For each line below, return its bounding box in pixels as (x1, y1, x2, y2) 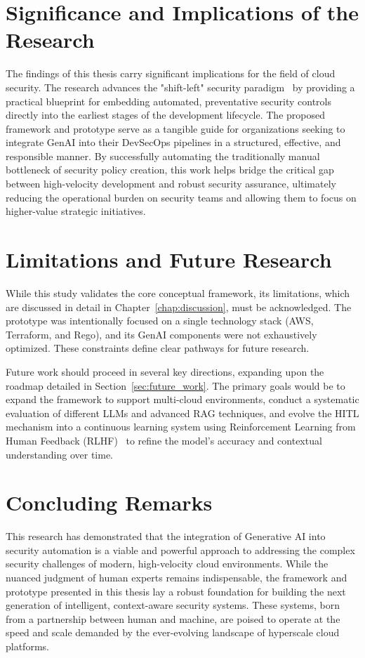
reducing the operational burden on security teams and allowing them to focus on (6, 190, 357, 204)
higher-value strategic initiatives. (6, 204, 146, 218)
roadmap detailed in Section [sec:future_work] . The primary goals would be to (6, 378, 345, 393)
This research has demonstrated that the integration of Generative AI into (6, 529, 326, 544)
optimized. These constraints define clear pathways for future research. (6, 341, 310, 355)
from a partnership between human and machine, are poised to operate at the (6, 611, 340, 626)
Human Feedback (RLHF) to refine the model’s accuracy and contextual (6, 433, 322, 447)
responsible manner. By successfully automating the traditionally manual (6, 148, 320, 163)
